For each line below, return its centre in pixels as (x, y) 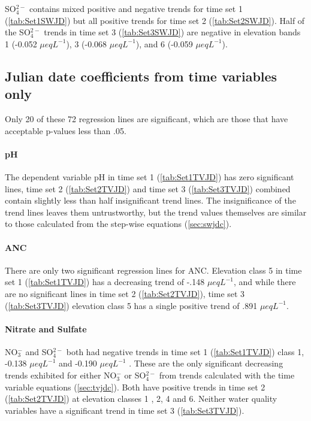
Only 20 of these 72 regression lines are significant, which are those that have (147, 118)
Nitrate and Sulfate (46, 328)
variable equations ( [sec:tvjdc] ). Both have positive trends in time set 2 (135, 387)
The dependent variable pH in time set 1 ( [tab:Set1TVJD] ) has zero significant (150, 176)
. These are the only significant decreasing (206, 363)
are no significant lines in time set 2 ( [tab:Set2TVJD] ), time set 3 (125, 293)
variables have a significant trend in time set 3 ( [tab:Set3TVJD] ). (125, 410)
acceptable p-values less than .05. (66, 130)
